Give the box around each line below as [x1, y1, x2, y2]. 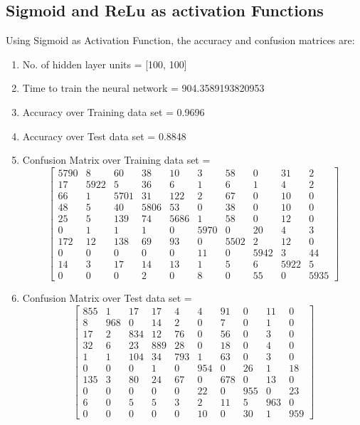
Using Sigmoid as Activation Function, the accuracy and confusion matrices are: [6, 33, 355, 48]
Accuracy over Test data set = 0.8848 [22, 128, 186, 143]
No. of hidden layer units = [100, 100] [22, 56, 187, 71]
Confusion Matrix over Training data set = [22, 152, 211, 167]
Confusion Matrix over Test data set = [22, 290, 192, 305]
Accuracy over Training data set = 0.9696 [22, 104, 205, 119]
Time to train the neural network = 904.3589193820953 [22, 80, 265, 95]
